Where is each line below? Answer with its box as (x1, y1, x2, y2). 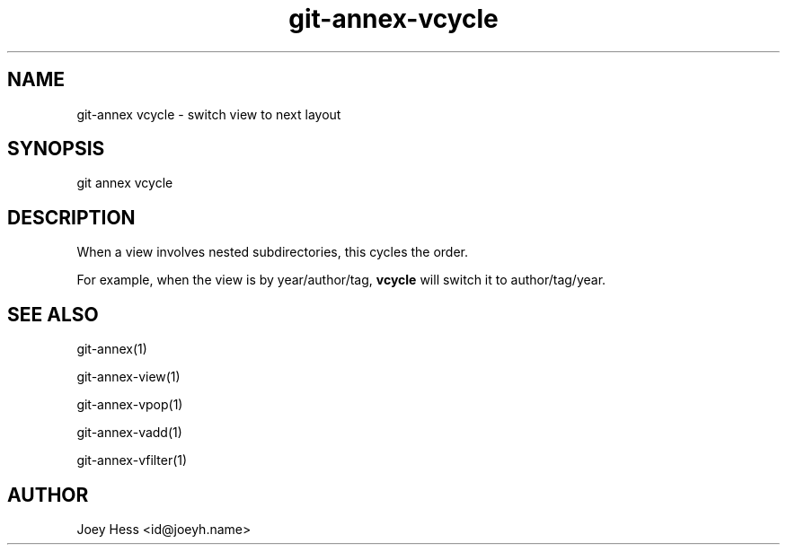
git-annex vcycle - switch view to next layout (76, 106, 341, 122)
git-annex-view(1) (76, 369, 181, 385)
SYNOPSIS (7, 137, 105, 161)
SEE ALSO (7, 302, 99, 326)
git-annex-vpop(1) (76, 397, 183, 413)
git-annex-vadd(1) (76, 425, 182, 441)
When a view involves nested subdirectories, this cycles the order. (76, 244, 469, 260)
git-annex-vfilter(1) (76, 452, 188, 469)
